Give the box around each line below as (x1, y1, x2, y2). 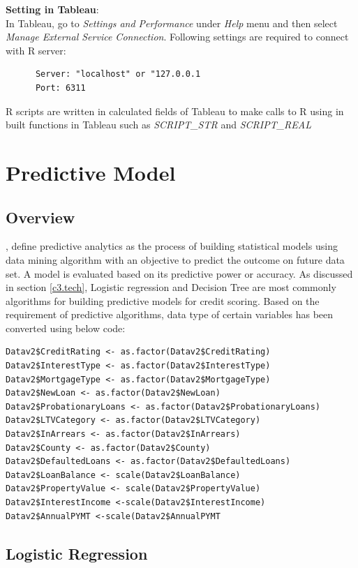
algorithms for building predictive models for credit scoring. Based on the (6, 293, 320, 308)
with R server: (6, 43, 66, 57)
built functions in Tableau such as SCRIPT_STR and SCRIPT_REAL (6, 117, 311, 132)
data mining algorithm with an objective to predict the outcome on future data (6, 252, 345, 267)
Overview (6, 206, 75, 227)
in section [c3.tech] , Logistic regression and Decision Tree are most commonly (6, 280, 336, 294)
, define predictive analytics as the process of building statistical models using (6, 239, 338, 253)
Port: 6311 (35, 82, 86, 93)
